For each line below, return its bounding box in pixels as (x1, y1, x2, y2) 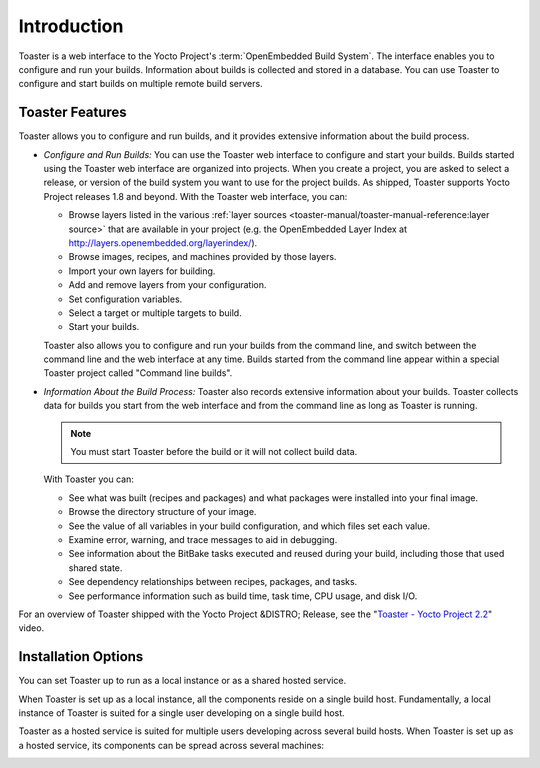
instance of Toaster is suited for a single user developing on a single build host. (18, 707, 345, 719)
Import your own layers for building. (68, 265, 216, 277)
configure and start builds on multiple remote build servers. (18, 78, 264, 90)
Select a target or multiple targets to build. (68, 306, 242, 319)
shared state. (68, 561, 123, 574)
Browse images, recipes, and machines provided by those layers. (68, 251, 337, 263)
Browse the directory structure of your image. (68, 506, 257, 518)
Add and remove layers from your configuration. (68, 279, 267, 291)
